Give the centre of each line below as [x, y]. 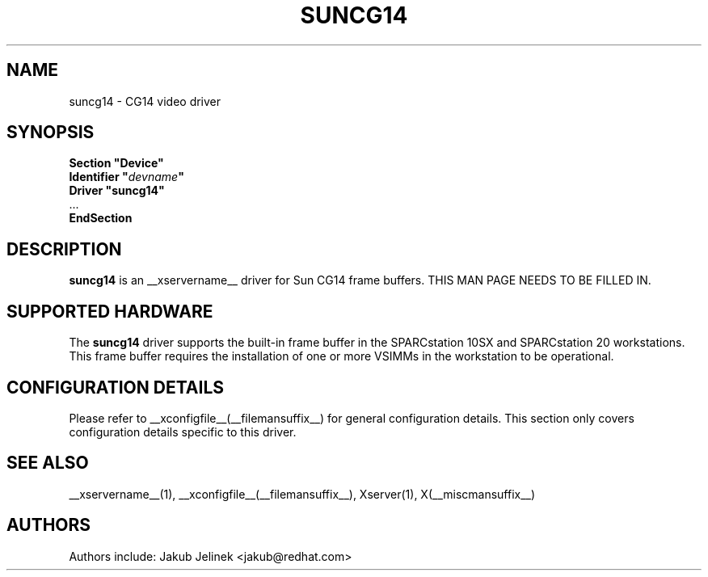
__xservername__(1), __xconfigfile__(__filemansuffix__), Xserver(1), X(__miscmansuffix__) [302, 494]
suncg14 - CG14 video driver [145, 101]
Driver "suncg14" [117, 191]
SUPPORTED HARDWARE [110, 311]
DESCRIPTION [64, 249]
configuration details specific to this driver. [183, 432]
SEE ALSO [48, 463]
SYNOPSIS [51, 133]
